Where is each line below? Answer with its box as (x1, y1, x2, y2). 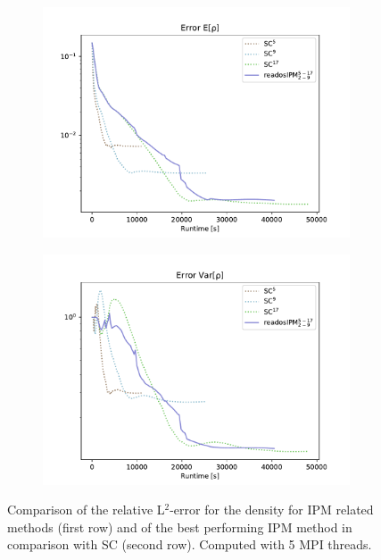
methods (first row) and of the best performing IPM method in (7, 517, 352, 536)
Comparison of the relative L (7, 500, 165, 519)
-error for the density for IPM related (170, 500, 374, 519)
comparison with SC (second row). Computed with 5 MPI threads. (7, 535, 372, 554)
